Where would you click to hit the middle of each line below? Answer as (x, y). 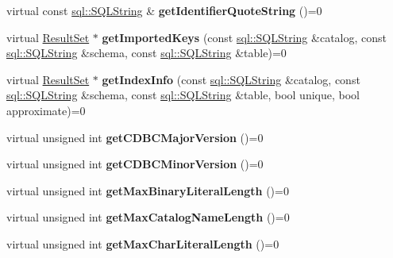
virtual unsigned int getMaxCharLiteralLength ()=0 (143, 243)
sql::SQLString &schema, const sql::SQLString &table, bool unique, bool (183, 95)
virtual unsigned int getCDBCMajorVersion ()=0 (135, 137)
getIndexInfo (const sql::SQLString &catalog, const (231, 79)
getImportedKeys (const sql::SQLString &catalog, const (244, 37)
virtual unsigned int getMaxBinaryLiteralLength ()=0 (148, 190)
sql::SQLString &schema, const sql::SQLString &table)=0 (146, 53)
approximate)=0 (46, 110)
